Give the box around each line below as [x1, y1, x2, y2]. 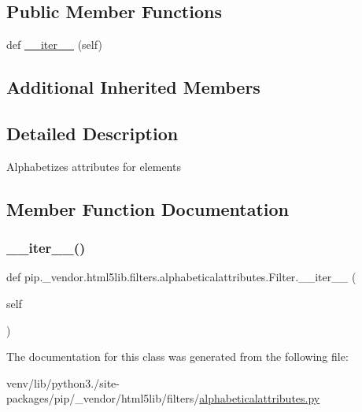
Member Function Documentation [6, 196, 290, 221]
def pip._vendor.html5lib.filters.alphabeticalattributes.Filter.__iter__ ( [6, 269, 356, 285]
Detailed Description [6, 121, 179, 145]
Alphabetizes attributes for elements [6, 158, 181, 174]
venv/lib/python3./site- [6, 374, 120, 391]
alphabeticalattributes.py [199, 390, 320, 406]
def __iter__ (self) [6, 36, 102, 53]
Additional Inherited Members [6, 75, 260, 99]
